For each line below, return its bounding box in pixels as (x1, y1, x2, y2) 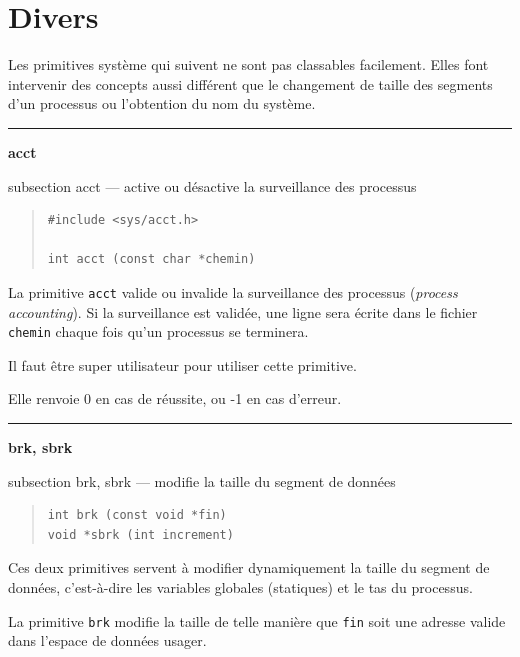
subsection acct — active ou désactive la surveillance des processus (8, 175, 417, 196)
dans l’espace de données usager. (8, 630, 207, 651)
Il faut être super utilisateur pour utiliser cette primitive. (8, 354, 357, 375)
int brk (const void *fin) (47, 508, 227, 523)
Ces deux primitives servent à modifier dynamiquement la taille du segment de (8, 557, 490, 578)
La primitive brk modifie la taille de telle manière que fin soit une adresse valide (8, 610, 506, 631)
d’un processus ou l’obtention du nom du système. (8, 93, 316, 114)
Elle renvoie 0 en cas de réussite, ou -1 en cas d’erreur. (8, 388, 342, 409)
